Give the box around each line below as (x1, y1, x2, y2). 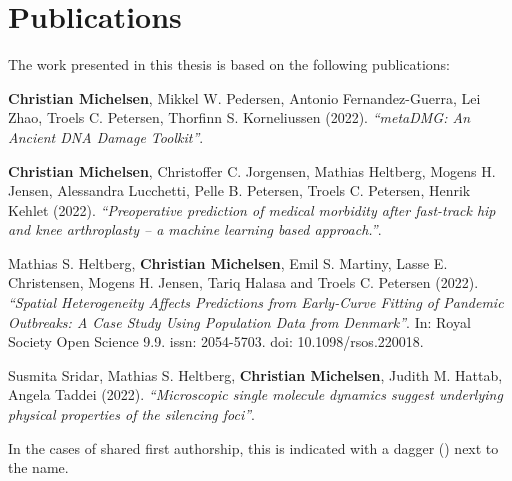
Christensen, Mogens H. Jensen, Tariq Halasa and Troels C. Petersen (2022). (8, 272, 479, 293)
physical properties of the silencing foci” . (8, 404, 255, 425)
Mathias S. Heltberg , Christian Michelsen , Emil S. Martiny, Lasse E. (8, 252, 448, 273)
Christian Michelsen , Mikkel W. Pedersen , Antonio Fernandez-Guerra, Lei (8, 87, 481, 108)
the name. (8, 457, 69, 478)
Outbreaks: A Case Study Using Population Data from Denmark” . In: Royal (8, 311, 471, 332)
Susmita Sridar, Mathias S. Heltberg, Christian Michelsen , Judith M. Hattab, (8, 364, 503, 385)
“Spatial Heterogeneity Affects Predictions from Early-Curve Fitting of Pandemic (8, 292, 504, 313)
